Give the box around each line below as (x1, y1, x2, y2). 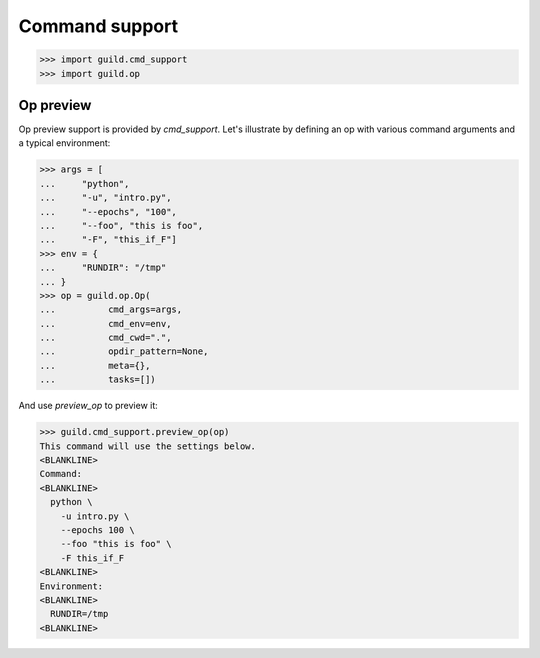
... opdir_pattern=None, (39, 346, 209, 357)
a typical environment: (18, 137, 111, 149)
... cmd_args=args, (39, 304, 183, 315)
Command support (18, 15, 179, 37)
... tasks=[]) (39, 374, 157, 385)
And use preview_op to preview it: (18, 400, 159, 412)
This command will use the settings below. (39, 440, 257, 452)
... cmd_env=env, (39, 318, 172, 329)
